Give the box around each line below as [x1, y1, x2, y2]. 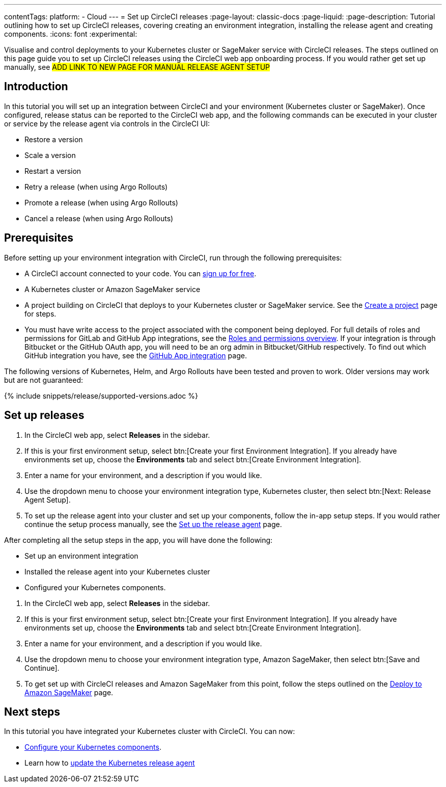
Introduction [4, 80, 68, 93]
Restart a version [24, 166, 81, 175]
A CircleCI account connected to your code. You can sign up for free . [24, 269, 257, 278]
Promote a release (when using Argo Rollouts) [24, 198, 178, 207]
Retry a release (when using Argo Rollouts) [24, 182, 168, 191]
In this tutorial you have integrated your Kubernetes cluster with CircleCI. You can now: [4, 727, 295, 736]
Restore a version [24, 135, 83, 144]
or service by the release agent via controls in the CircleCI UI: [4, 119, 210, 128]
